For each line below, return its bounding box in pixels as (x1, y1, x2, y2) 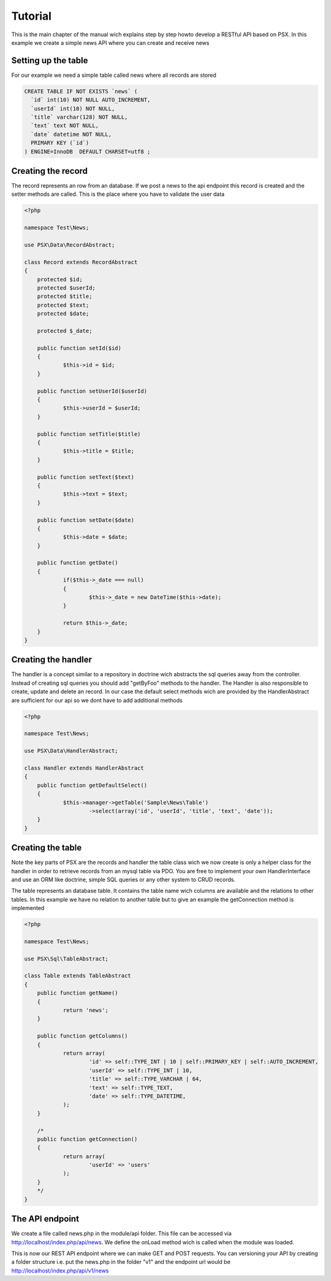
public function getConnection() (37, 1135, 138, 1142)
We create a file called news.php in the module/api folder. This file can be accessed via (11, 1230, 232, 1237)
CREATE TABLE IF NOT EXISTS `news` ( (24, 88, 138, 95)
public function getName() (37, 989, 119, 997)
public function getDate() (37, 559, 119, 566)
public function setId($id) (37, 345, 122, 351)
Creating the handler (11, 655, 92, 665)
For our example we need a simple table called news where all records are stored (11, 71, 217, 79)
